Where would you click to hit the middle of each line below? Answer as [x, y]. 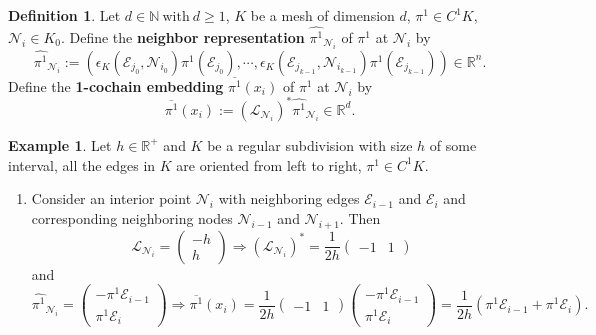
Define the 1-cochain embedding [116, 85]
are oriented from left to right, [269, 164]
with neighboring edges [289, 198]
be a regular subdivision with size [310, 144]
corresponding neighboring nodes [132, 217]
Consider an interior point [111, 198]
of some [453, 144]
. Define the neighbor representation [182, 36]
